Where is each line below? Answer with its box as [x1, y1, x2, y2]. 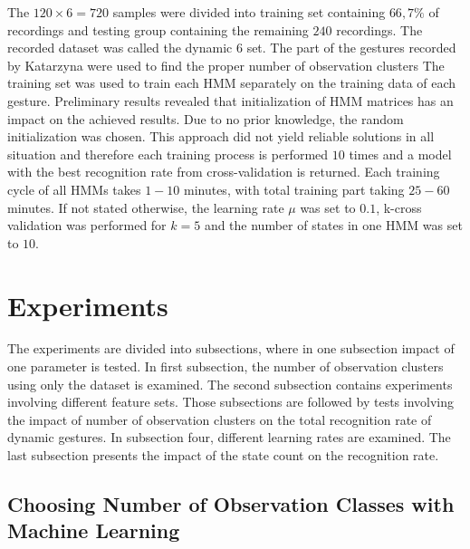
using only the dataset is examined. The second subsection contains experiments [7, 374, 453, 393]
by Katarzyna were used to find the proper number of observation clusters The [7, 55, 445, 74]
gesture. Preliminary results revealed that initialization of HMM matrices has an [7, 91, 454, 110]
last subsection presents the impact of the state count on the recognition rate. [7, 446, 439, 464]
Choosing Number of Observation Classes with [7, 489, 455, 517]
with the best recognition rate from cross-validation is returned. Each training [7, 162, 440, 181]
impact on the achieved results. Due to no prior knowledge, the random [7, 109, 404, 128]
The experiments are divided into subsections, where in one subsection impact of [7, 339, 455, 358]
